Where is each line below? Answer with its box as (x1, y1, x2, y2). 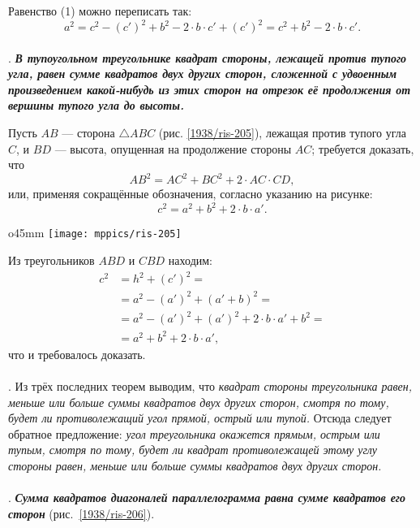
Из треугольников (8, 252, 95, 269)
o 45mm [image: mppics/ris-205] (8, 224, 182, 241)
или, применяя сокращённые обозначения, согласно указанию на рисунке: (8, 185, 373, 202)
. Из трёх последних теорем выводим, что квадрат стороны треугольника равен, (8, 378, 413, 394)
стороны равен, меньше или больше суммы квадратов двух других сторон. (8, 457, 382, 474)
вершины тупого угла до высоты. (8, 97, 184, 114)
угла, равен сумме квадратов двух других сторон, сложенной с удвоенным (8, 65, 397, 82)
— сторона (62, 124, 115, 141)
